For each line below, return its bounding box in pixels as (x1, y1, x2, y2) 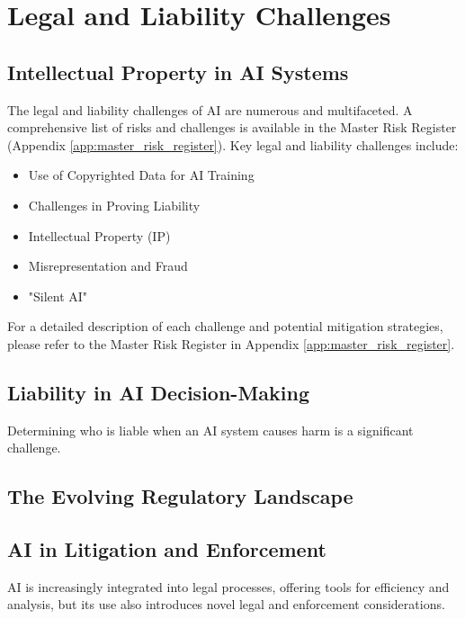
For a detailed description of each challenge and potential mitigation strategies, (7, 317, 443, 336)
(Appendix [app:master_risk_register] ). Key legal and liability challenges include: (7, 135, 459, 154)
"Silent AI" (28, 286, 88, 305)
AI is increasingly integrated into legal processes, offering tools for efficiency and (7, 577, 450, 596)
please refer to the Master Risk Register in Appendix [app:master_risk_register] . (7, 334, 455, 353)
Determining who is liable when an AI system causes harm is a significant (7, 420, 414, 439)
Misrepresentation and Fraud (28, 256, 188, 275)
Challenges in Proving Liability (28, 195, 201, 214)
